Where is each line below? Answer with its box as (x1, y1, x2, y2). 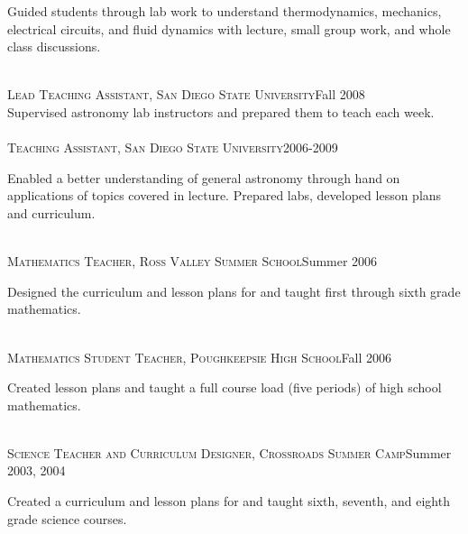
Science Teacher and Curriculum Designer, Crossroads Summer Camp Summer (7, 443, 452, 462)
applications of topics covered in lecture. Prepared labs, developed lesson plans (7, 186, 442, 205)
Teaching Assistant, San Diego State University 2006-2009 (7, 138, 338, 157)
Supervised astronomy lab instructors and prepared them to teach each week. (7, 102, 435, 121)
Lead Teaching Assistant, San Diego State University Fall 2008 (7, 85, 365, 104)
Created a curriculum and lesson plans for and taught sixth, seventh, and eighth (7, 492, 450, 511)
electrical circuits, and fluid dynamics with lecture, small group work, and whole (7, 19, 451, 38)
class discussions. (7, 37, 101, 56)
